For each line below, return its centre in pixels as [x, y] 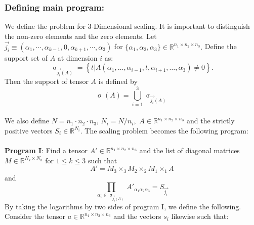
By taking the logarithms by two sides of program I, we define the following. [123, 206]
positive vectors [29, 130]
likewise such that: [200, 216]
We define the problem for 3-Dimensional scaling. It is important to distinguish [127, 26]
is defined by [118, 81]
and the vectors [137, 216]
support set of [26, 57]
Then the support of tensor [47, 81]
